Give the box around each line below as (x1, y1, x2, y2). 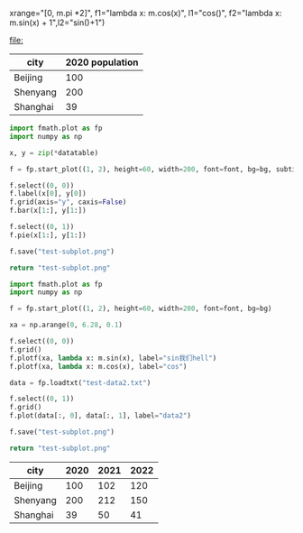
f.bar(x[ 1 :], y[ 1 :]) (9, 207, 87, 216)
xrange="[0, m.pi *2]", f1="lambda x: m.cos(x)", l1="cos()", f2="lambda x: (9, 8, 282, 18)
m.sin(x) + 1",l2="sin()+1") (9, 17, 106, 28)
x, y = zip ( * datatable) (9, 148, 99, 157)
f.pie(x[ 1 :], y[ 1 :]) (9, 230, 87, 240)
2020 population (65, 56, 139, 69)
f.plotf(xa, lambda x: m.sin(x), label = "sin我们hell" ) (9, 354, 217, 363)
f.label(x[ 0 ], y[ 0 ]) (9, 189, 87, 198)
